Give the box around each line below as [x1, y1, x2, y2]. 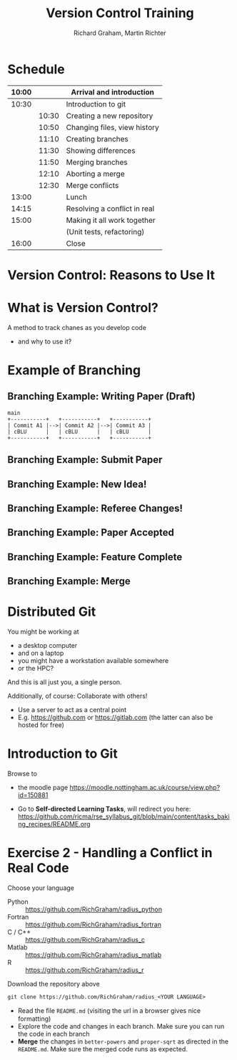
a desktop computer [17, 641, 78, 650]
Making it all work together [66, 215, 156, 225]
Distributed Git [7, 604, 96, 620]
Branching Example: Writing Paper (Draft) [7, 391, 196, 403]
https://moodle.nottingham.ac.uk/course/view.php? [69, 784, 221, 792]
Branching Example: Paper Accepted [7, 526, 175, 539]
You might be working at [7, 627, 80, 636]
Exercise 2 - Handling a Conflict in [7, 845, 213, 861]
